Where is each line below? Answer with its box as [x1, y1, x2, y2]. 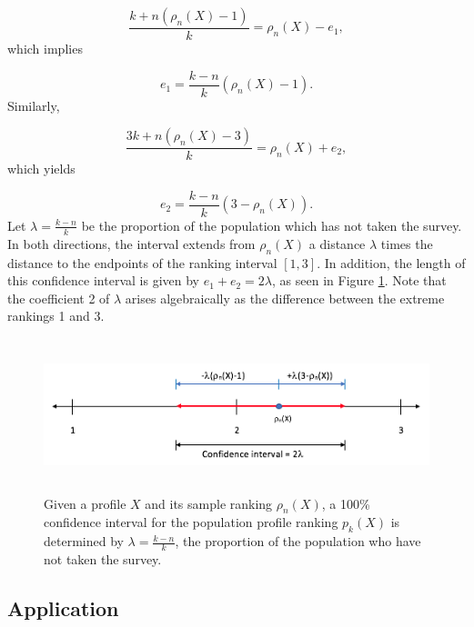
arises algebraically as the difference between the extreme [125, 288, 445, 307]
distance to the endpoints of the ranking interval [7, 253, 277, 272]
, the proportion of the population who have [175, 532, 421, 551]
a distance [308, 234, 366, 253]
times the [380, 234, 433, 253]
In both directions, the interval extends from [7, 234, 256, 253]
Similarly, [7, 95, 60, 114]
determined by [44, 532, 124, 551]
